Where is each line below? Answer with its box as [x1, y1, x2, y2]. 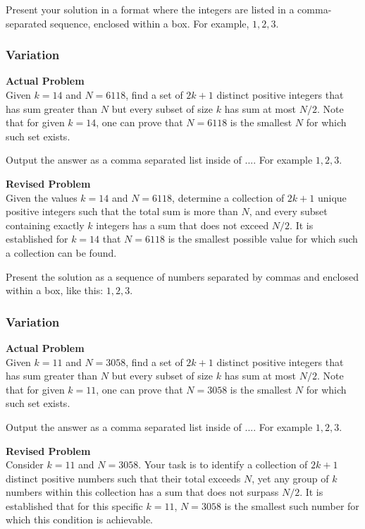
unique [317, 190, 347, 205]
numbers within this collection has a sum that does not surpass [6, 485, 279, 499]
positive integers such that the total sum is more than [6, 204, 238, 219]
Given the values [6, 190, 78, 205]
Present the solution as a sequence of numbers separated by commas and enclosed [6, 269, 359, 284]
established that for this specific [6, 498, 143, 513]
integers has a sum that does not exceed [96, 217, 269, 232]
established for [6, 231, 68, 246]
